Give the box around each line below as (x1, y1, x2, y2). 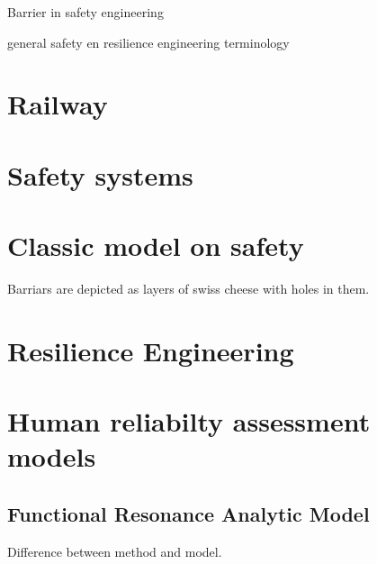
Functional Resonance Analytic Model (7, 499, 370, 527)
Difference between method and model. (7, 541, 222, 560)
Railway (7, 86, 108, 123)
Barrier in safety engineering (7, 3, 164, 21)
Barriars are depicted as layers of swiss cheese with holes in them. (7, 279, 370, 298)
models (7, 438, 96, 475)
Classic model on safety (7, 227, 304, 264)
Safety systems (7, 156, 193, 193)
